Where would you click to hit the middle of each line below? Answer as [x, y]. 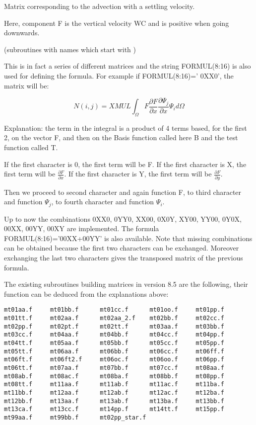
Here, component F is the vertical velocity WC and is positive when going [117, 23]
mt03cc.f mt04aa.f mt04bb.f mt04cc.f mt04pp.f [114, 335]
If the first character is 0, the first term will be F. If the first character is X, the [125, 164]
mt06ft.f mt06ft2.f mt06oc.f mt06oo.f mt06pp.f [114, 360]
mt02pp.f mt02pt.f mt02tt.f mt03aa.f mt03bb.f [114, 326]
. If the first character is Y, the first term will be [138, 174]
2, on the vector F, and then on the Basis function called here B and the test [121, 137]
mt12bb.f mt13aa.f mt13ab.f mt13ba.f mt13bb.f [114, 401]
